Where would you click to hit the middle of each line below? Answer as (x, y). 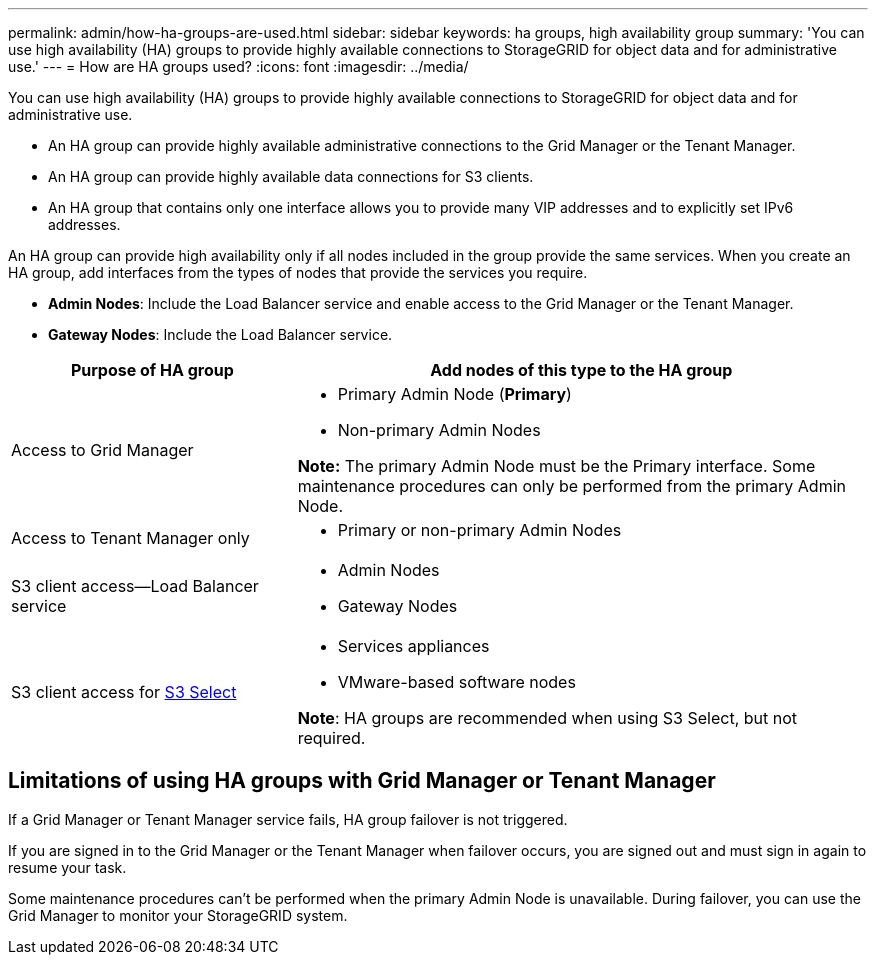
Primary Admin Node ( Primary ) (454, 394)
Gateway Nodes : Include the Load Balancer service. (220, 334)
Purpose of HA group (152, 370)
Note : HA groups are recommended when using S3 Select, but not (547, 718)
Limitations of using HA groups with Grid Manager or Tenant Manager (362, 781)
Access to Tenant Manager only (130, 538)
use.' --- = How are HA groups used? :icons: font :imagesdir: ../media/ (238, 66)
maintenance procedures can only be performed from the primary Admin (571, 486)
